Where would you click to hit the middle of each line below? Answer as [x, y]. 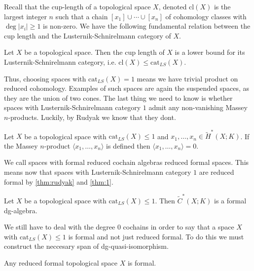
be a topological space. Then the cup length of [94, 52]
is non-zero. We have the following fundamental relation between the [147, 26]
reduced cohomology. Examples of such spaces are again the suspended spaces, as [127, 88]
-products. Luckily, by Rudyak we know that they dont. [92, 117]
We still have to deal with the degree [60, 227]
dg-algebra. [21, 210]
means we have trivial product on [187, 78]
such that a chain [82, 16]
